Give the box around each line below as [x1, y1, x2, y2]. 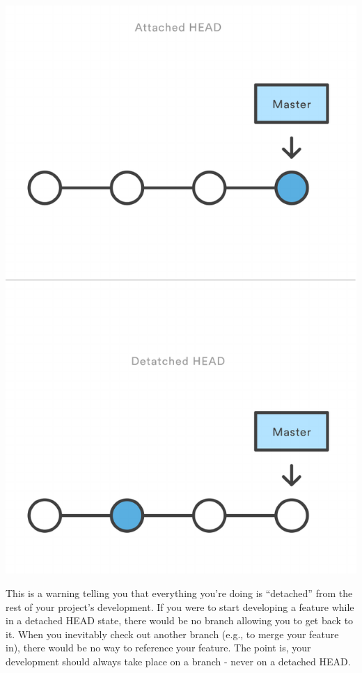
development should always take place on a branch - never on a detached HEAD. [6, 653, 351, 668]
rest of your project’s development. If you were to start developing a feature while [6, 599, 354, 614]
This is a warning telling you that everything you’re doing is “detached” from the [6, 585, 353, 600]
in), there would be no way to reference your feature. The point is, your [6, 640, 311, 655]
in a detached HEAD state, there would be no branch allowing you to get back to [6, 613, 354, 628]
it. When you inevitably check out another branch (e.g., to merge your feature [6, 626, 339, 641]
